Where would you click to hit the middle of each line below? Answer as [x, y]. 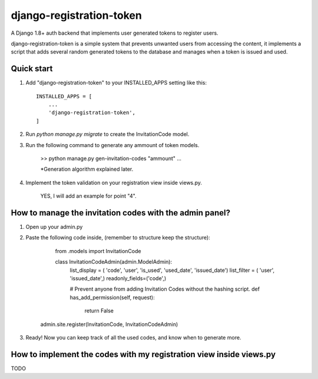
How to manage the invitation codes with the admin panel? [121, 213]
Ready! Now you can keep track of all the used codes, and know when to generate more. [133, 337]
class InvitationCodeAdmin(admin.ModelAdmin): [114, 262]
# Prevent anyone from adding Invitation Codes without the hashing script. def [165, 289]
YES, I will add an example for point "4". [88, 196]
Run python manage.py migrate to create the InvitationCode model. [107, 134]
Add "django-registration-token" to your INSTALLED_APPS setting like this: [116, 83]
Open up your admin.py [54, 227]
